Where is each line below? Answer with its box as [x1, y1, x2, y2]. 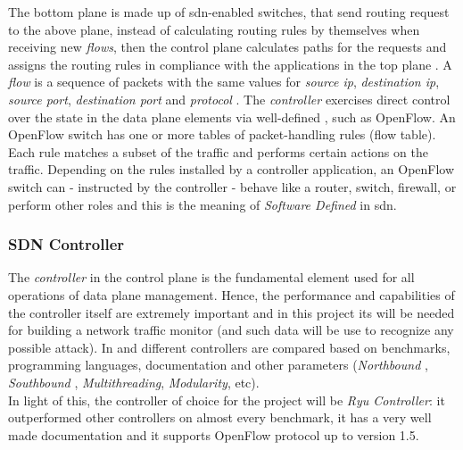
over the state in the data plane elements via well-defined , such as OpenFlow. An [8, 107, 456, 126]
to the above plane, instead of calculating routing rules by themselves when [8, 20, 420, 38]
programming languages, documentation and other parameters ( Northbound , [8, 355, 428, 374]
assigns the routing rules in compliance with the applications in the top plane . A [8, 54, 452, 73]
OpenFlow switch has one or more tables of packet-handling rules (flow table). [8, 125, 436, 144]
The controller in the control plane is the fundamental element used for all [8, 268, 415, 287]
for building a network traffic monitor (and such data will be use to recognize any [8, 321, 454, 339]
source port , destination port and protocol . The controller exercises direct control [8, 89, 451, 108]
